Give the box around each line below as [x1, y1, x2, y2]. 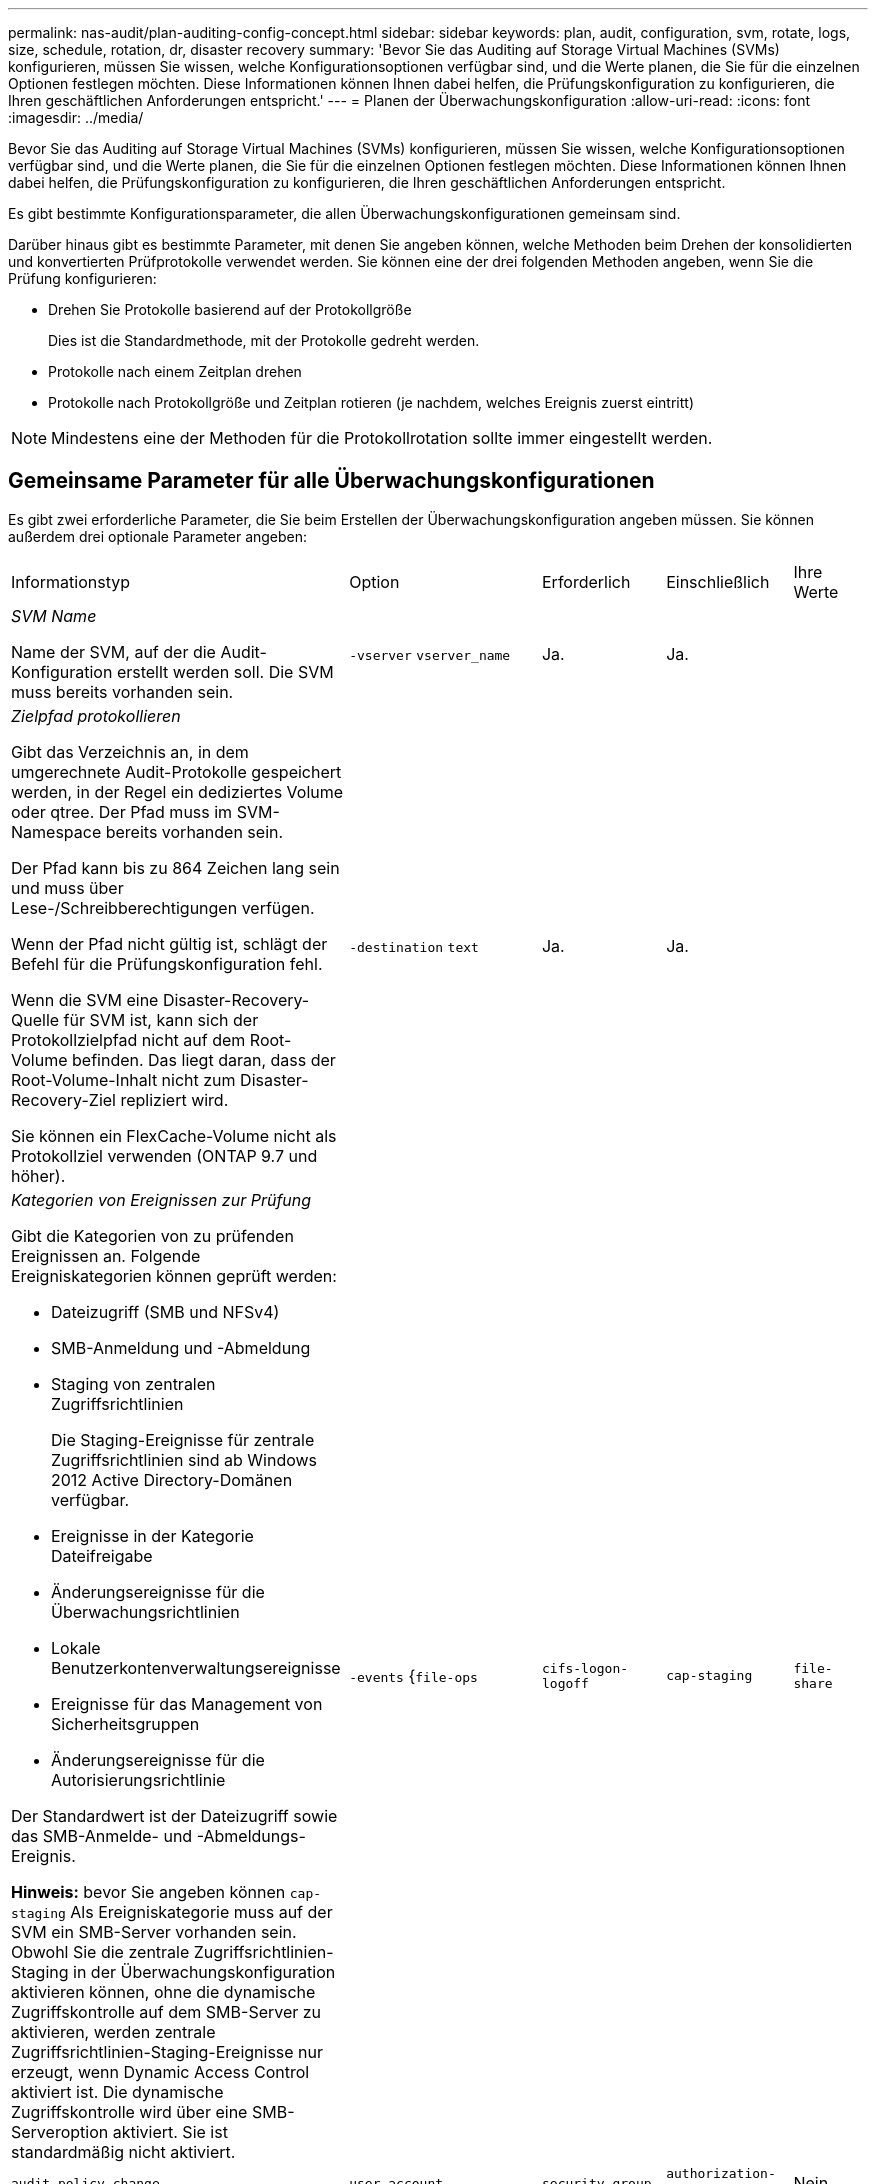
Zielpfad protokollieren [11, 705, 181, 726]
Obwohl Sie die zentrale [11, 1941, 190, 1962]
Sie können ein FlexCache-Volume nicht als [11, 1125, 337, 1146]
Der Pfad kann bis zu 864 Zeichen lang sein [11, 857, 340, 878]
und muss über [11, 877, 124, 898]
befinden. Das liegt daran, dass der [72, 1049, 336, 1070]
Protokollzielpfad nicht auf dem [11, 1029, 246, 1050]
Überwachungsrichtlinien [51, 1601, 240, 1622]
